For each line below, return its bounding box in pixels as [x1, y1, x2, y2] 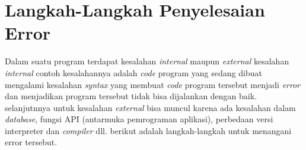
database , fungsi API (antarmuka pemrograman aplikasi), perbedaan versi [5, 113, 273, 125]
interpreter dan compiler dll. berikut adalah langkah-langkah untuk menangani [5, 124, 292, 136]
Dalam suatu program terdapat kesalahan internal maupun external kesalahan [5, 55, 289, 67]
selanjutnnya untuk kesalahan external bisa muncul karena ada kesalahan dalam [5, 101, 296, 113]
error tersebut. [5, 136, 58, 148]
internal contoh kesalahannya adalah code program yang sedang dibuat [5, 66, 262, 79]
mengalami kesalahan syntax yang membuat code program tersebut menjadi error [5, 78, 301, 90]
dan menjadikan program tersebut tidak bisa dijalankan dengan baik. [5, 90, 257, 102]
